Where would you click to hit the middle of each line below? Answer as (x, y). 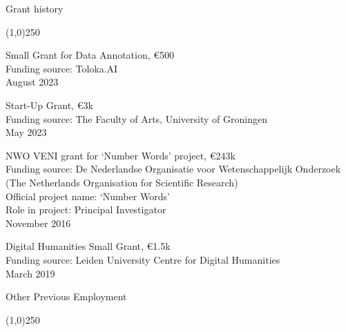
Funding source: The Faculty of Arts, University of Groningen (136, 118)
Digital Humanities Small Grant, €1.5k (88, 246)
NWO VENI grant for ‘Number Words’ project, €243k (121, 155)
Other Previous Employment (66, 296)
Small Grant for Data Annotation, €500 (90, 55)
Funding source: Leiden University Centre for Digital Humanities (143, 259)
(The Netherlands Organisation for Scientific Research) (122, 182)
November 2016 (38, 223)
